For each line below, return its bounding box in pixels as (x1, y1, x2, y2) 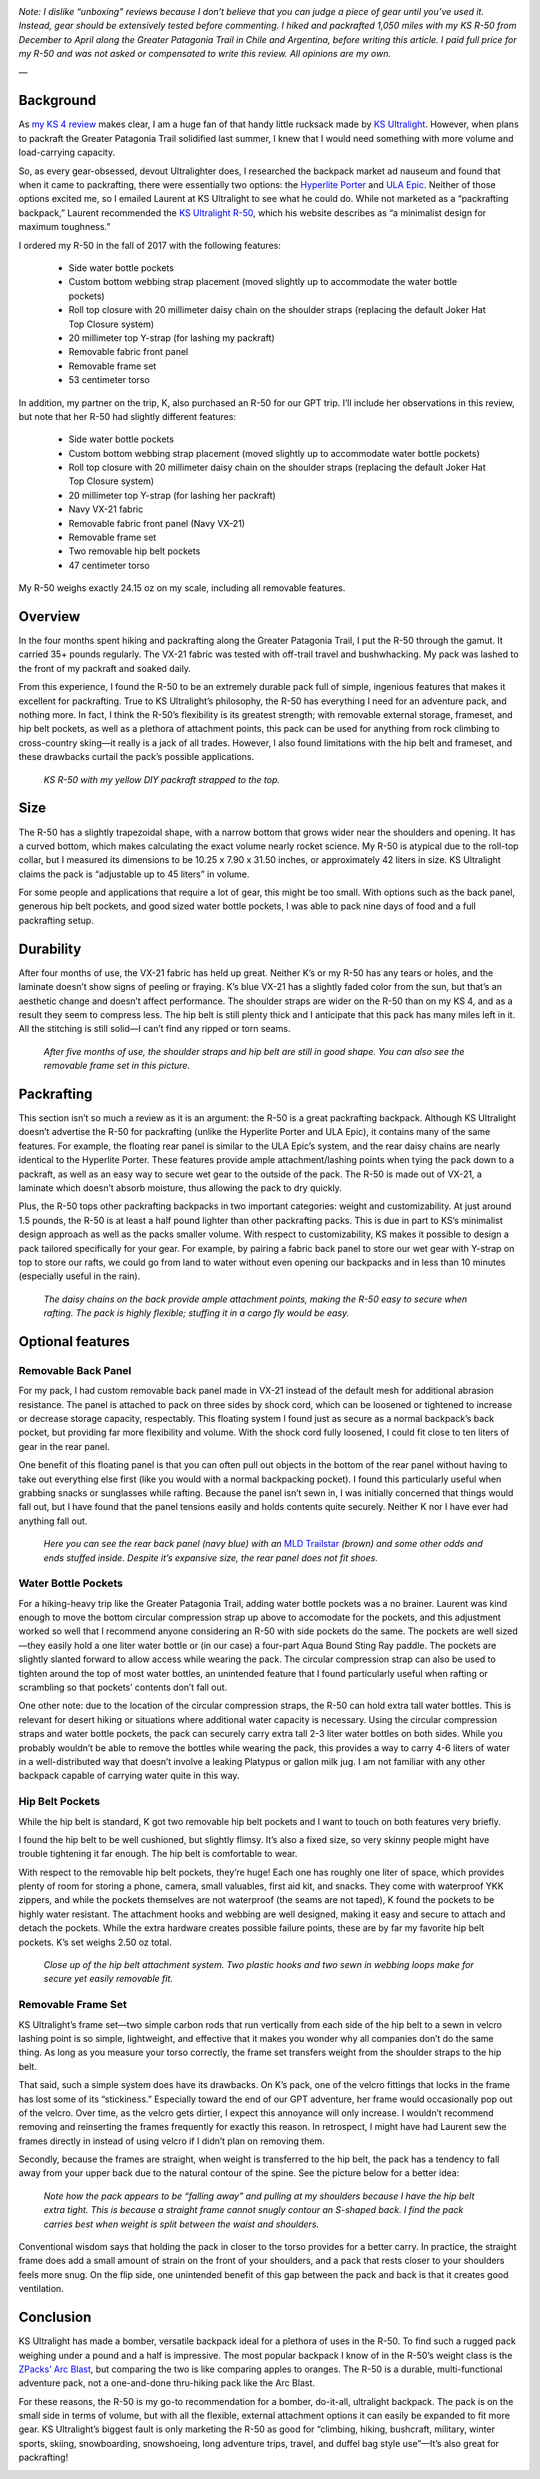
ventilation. (18, 2283, 64, 2295)
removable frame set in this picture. (43, 1060, 190, 1072)
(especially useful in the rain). (18, 1270, 141, 1282)
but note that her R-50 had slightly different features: (18, 410, 237, 422)
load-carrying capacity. (18, 146, 115, 159)
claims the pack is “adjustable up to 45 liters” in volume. (18, 868, 250, 880)
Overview (18, 608, 81, 625)
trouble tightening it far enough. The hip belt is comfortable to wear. (18, 1848, 298, 1860)
